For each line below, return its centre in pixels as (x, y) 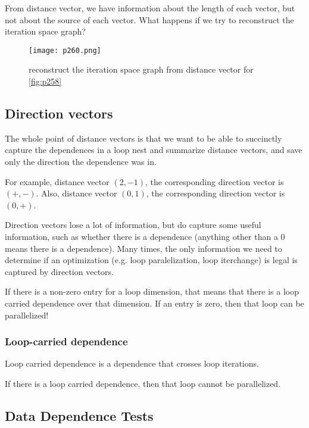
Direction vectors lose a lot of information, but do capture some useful (133, 225)
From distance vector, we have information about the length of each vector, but (150, 8)
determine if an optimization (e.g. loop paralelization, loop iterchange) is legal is (151, 260)
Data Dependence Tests (79, 415)
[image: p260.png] (65, 50)
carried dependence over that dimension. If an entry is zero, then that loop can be (154, 303)
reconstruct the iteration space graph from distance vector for (141, 69)
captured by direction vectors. (59, 271)
